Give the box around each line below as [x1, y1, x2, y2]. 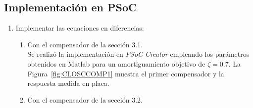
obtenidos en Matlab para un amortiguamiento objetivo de [27, 58, 205, 69]
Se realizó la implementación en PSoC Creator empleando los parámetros [27, 49, 250, 59]
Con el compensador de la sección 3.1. [27, 39, 143, 49]
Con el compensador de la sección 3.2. [27, 94, 143, 105]
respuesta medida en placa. [27, 78, 109, 88]
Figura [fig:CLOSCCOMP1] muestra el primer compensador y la [27, 68, 224, 78]
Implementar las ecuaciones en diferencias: [15, 23, 144, 33]
